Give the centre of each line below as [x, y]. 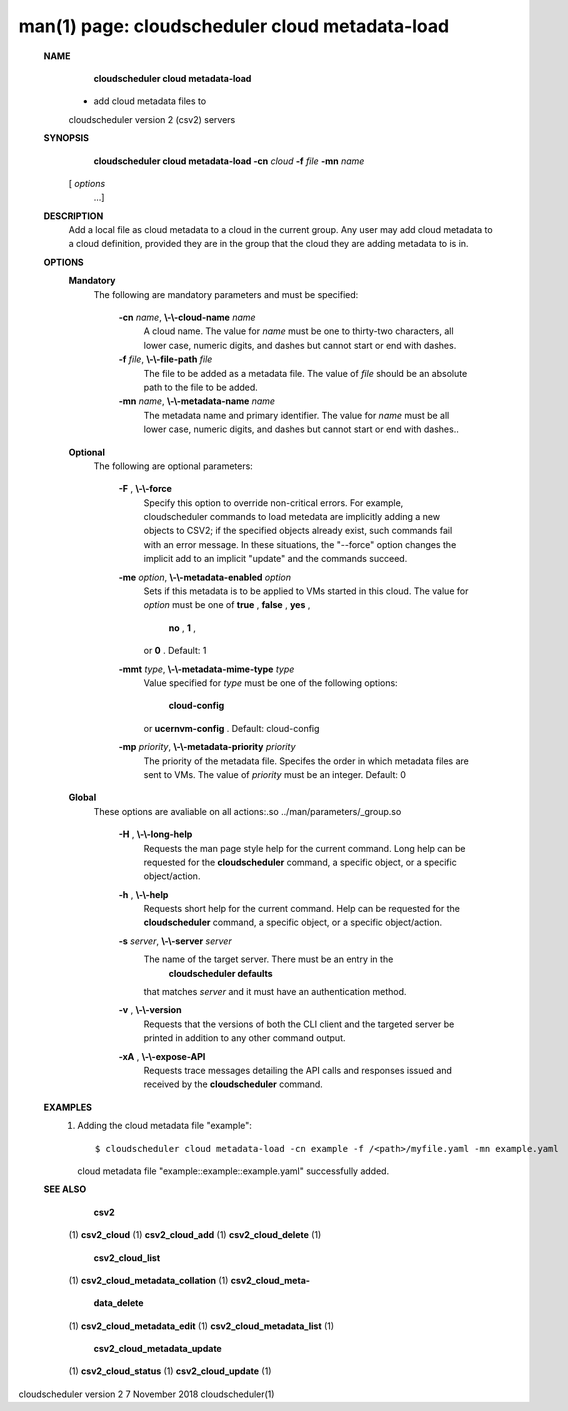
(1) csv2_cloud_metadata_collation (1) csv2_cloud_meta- [189, 1280]
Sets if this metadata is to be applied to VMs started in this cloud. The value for [306, 591]
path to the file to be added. [201, 387]
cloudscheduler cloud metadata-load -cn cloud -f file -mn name [229, 161]
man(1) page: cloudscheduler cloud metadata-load [234, 26]
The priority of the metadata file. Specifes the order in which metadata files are [306, 761]
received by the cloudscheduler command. [233, 1084]
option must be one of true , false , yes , [227, 605]
